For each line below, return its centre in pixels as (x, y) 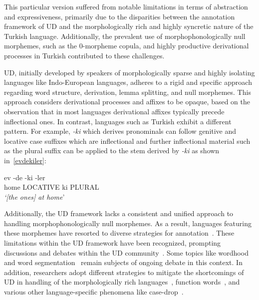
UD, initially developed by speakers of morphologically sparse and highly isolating (129, 72)
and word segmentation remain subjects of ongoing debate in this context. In (123, 262)
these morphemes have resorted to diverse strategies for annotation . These (119, 233)
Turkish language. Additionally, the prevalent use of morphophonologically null (125, 36)
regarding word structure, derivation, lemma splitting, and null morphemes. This (128, 92)
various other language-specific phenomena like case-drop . (94, 292)
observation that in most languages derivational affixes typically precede (114, 111)
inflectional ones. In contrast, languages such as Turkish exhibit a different (118, 121)
